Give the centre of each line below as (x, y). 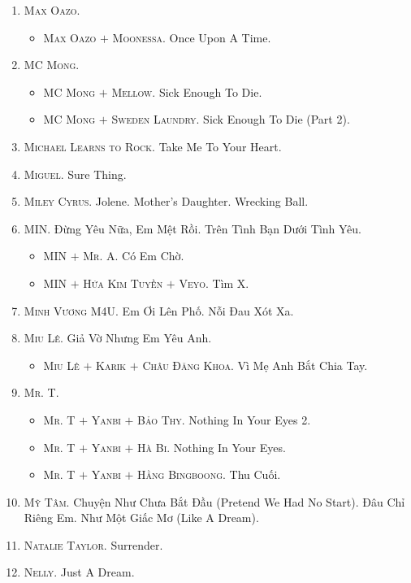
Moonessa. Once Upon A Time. (192, 37)
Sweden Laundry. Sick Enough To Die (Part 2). (231, 119)
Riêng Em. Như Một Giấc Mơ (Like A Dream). (141, 518)
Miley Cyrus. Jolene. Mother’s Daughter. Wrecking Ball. (166, 201)
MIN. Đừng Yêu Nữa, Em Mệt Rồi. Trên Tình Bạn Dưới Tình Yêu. (193, 228)
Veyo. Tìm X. (214, 283)
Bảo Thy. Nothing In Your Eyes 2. (224, 419)
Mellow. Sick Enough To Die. (187, 91)
